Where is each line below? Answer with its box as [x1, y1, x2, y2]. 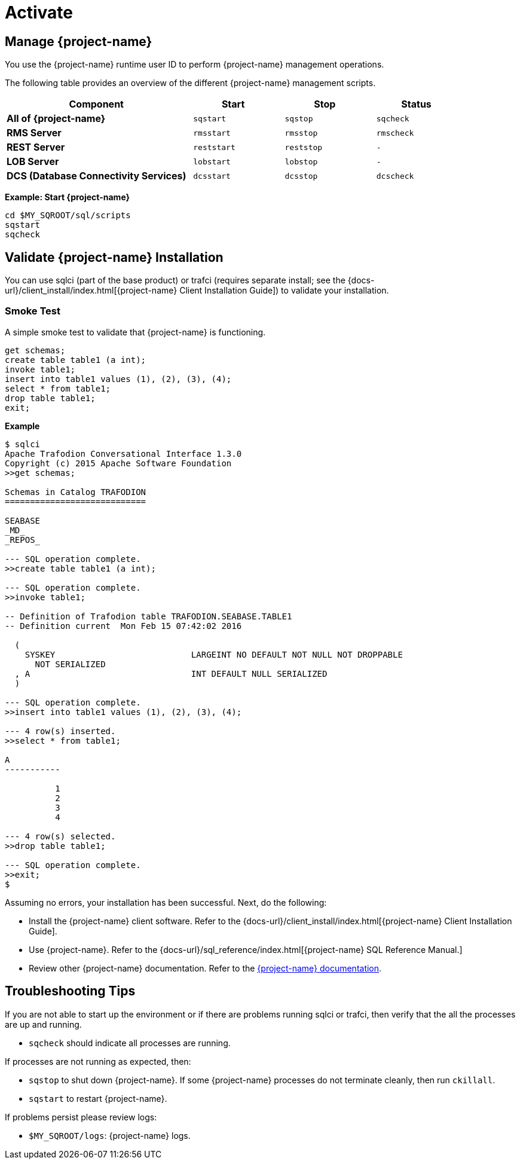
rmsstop [285, 128, 318, 138]
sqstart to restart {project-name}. [29, 1093, 167, 1104]
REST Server [7, 141, 65, 154]
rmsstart [193, 128, 231, 138]
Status [401, 98, 432, 111]
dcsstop [285, 171, 318, 181]
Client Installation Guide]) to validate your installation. [179, 285, 389, 296]
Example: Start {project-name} [5, 192, 130, 203]
